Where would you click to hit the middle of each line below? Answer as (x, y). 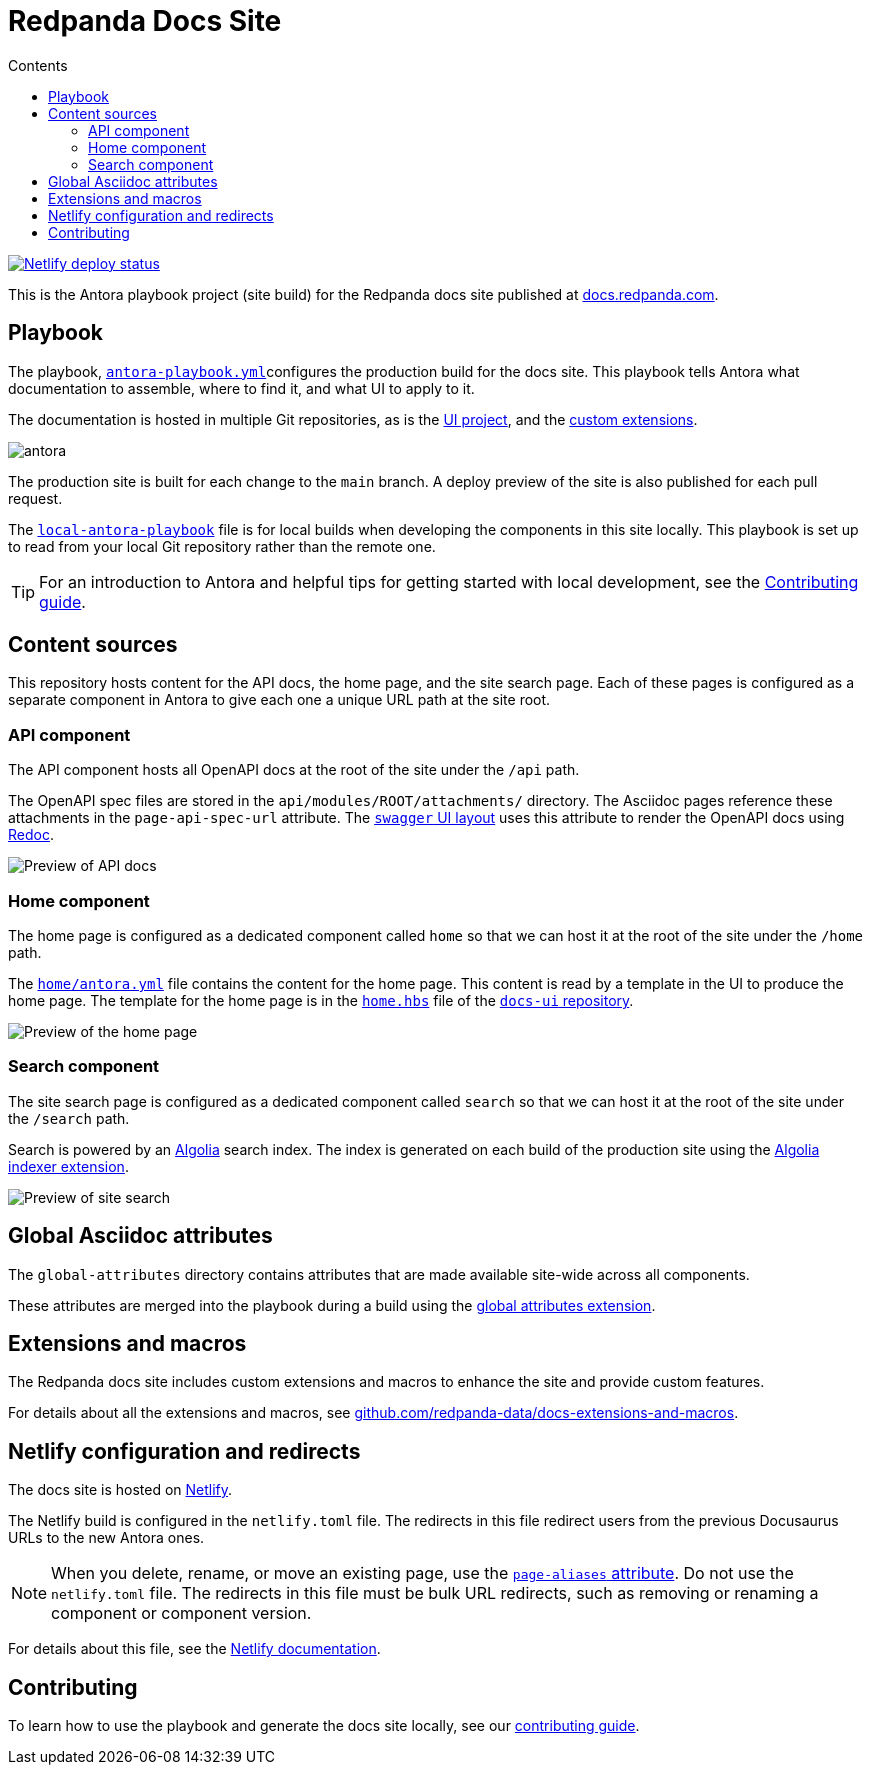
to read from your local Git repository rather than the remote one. (222, 546)
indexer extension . (68, 1166)
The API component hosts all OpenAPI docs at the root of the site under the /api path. (294, 770)
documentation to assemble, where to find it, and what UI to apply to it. (241, 388)
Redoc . (31, 835)
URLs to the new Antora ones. (106, 1538)
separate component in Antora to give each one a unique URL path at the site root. (279, 700)
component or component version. (181, 1613)
